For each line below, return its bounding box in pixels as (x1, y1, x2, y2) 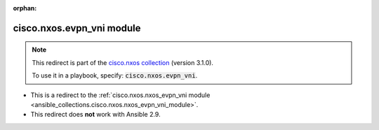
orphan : (13, 4, 37, 12)
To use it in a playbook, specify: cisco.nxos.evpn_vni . (32, 71, 198, 80)
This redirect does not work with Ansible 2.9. (30, 110, 161, 119)
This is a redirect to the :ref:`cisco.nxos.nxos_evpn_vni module (30, 91, 211, 99)
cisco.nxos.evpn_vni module (13, 22, 141, 34)
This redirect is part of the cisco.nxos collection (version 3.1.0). (32, 58, 214, 66)
